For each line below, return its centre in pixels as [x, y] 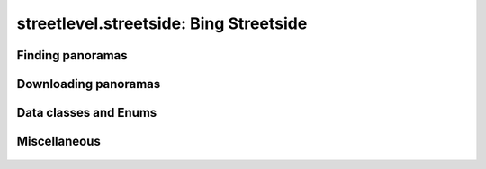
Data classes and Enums [87, 113]
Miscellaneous [58, 142]
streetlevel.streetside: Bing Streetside [162, 23]
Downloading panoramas [89, 84]
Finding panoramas [72, 55]
